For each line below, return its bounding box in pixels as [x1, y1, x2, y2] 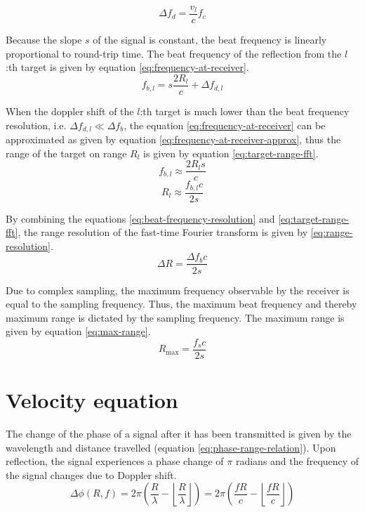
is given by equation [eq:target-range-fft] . [143, 145, 319, 160]
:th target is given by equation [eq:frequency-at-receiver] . [6, 60, 249, 74]
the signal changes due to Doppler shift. [6, 467, 177, 482]
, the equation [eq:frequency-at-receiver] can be [124, 117, 326, 132]
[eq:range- [310, 225, 353, 239]
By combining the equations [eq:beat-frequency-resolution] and [6, 211, 275, 225]
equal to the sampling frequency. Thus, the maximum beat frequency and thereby [6, 296, 357, 311]
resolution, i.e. [6, 117, 67, 132]
